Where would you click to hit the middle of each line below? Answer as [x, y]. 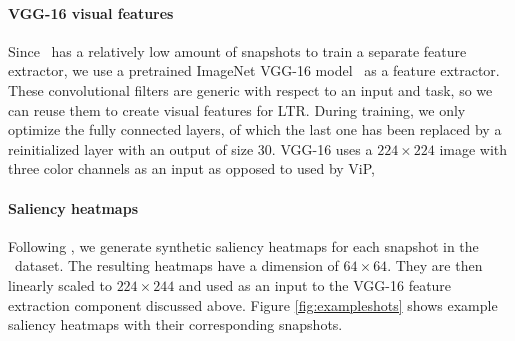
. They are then [435, 265]
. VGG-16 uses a [322, 148]
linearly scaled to [60, 284]
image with [473, 148]
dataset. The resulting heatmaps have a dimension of [176, 265]
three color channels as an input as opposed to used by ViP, [191, 168]
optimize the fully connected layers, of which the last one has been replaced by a [255, 129]
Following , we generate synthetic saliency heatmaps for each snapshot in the [243, 245]
